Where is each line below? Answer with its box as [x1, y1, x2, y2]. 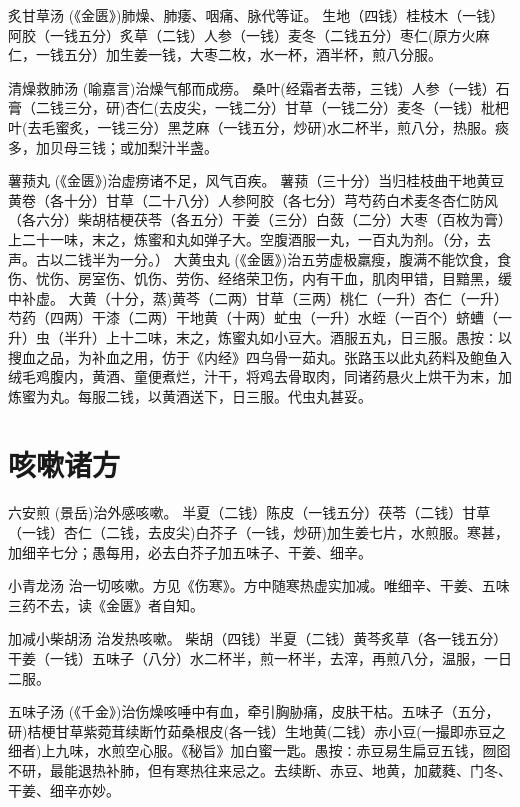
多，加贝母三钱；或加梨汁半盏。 [8, 136, 218, 157]
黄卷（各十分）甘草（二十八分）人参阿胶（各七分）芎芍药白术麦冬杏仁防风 [8, 189, 498, 210]
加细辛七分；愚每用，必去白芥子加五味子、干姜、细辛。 [8, 541, 372, 562]
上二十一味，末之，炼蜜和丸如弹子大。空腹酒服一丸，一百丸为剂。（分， [8, 228, 477, 249]
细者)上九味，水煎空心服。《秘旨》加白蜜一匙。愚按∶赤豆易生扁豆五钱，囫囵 [8, 740, 511, 761]
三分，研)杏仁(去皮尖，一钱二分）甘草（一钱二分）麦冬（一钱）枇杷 [63, 97, 509, 118]
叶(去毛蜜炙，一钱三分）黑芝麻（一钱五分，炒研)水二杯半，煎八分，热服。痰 [8, 116, 509, 137]
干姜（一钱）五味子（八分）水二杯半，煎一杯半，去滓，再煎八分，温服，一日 [8, 647, 512, 668]
